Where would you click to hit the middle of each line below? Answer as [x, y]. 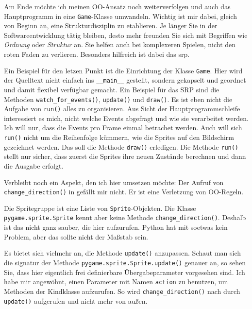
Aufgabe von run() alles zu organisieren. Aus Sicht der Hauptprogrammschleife [122, 109]
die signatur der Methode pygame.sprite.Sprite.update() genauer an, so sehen [125, 262]
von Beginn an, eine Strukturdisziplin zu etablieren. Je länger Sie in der [111, 26]
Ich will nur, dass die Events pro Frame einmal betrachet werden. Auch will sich [123, 128]
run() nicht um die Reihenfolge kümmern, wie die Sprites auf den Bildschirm [119, 137]
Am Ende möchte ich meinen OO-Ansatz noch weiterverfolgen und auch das [117, 6]
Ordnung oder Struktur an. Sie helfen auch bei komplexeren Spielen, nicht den [120, 44]
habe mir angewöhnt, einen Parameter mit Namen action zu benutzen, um [116, 282]
